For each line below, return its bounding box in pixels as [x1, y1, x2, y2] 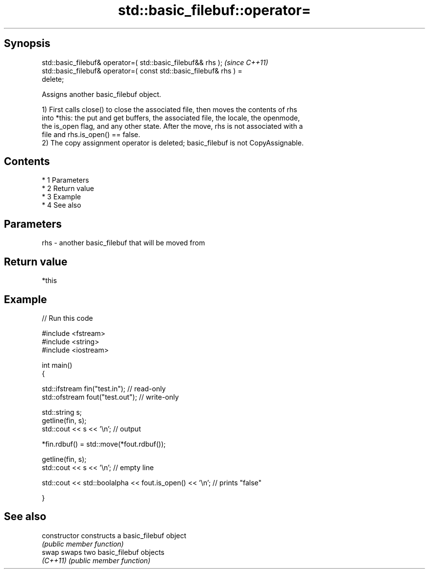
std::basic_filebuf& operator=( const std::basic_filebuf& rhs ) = [42, 66, 242, 75]
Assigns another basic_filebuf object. [42, 90, 162, 98]
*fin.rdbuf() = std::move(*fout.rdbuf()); [42, 439, 166, 448]
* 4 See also [42, 201, 81, 210]
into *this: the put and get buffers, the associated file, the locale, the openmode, [42, 113, 300, 122]
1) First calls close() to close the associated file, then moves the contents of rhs [42, 105, 297, 114]
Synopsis [4, 37, 50, 50]
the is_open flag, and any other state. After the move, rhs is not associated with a [42, 121, 303, 130]
